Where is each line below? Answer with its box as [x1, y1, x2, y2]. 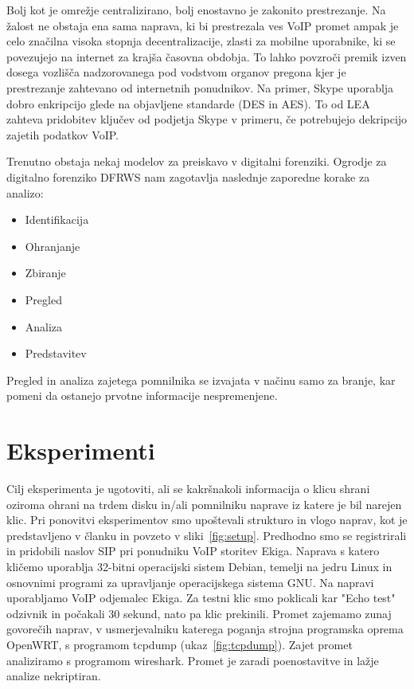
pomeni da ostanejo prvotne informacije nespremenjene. [6, 387, 278, 404]
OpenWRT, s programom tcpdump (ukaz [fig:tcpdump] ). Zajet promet [6, 636, 353, 652]
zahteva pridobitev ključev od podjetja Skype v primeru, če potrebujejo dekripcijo [6, 111, 408, 127]
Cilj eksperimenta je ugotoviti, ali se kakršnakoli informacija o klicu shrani [6, 480, 370, 496]
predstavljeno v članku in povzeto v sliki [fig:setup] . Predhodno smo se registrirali [6, 527, 407, 543]
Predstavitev [25, 345, 87, 362]
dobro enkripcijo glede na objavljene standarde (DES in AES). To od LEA [6, 95, 370, 112]
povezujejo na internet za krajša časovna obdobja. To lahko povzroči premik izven [6, 48, 407, 65]
